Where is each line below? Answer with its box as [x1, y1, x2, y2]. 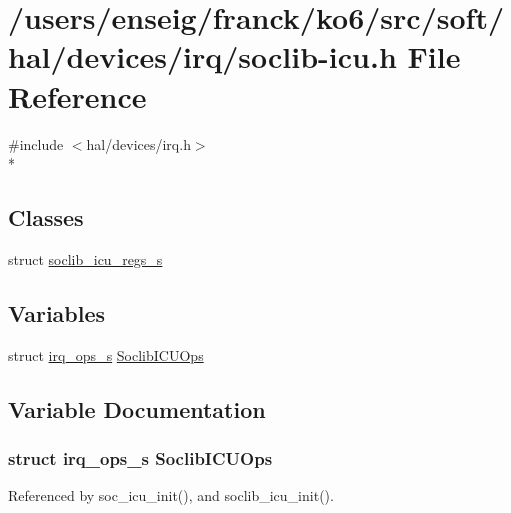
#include [8, 133, 64, 154]
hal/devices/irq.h [86, 133, 191, 154]
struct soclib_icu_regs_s [8, 248, 163, 269]
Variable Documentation [8, 393, 266, 424]
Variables [8, 297, 106, 328]
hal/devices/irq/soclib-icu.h [8, 36, 397, 77]
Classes [8, 202, 84, 233]
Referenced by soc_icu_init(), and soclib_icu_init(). [8, 485, 334, 506]
